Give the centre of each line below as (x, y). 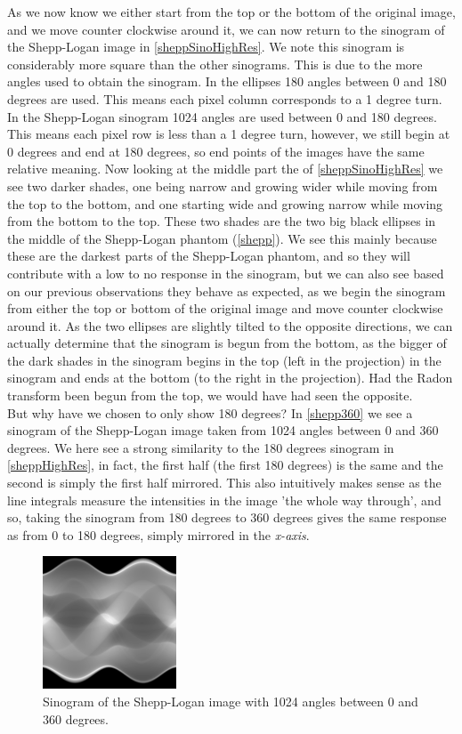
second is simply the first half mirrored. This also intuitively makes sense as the (224, 483)
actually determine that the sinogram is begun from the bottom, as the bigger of (227, 343)
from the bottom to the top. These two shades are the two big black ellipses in (222, 221)
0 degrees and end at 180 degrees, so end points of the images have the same (216, 151)
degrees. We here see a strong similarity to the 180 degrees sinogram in (201, 447)
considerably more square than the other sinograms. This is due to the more (215, 64)
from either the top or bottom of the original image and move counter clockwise (225, 308)
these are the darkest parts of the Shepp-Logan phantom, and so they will (209, 256)
